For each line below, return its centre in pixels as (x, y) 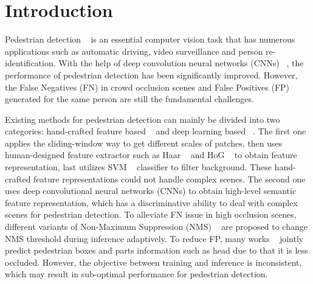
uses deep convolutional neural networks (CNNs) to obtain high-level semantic (151, 191)
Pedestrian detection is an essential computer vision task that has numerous (150, 39)
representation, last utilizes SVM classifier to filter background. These (138, 167)
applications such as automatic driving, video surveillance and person (134, 51)
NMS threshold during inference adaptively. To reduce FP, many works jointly (154, 238)
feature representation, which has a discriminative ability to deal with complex (151, 202)
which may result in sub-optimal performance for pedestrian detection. (136, 274)
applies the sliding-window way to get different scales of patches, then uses (144, 143)
